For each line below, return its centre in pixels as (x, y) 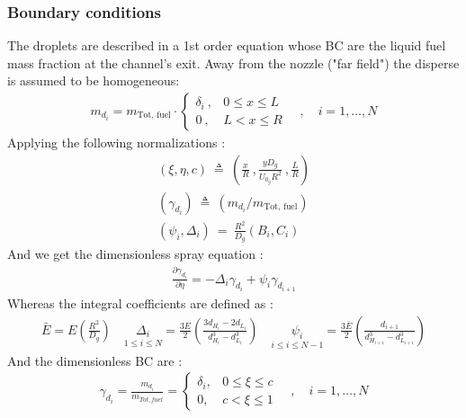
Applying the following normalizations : (116, 142)
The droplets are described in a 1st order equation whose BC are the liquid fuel (227, 45)
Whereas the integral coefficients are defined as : (140, 302)
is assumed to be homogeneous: (94, 80)
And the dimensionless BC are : (95, 360)
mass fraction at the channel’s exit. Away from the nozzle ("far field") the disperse (233, 62)
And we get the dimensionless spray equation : (135, 254)
